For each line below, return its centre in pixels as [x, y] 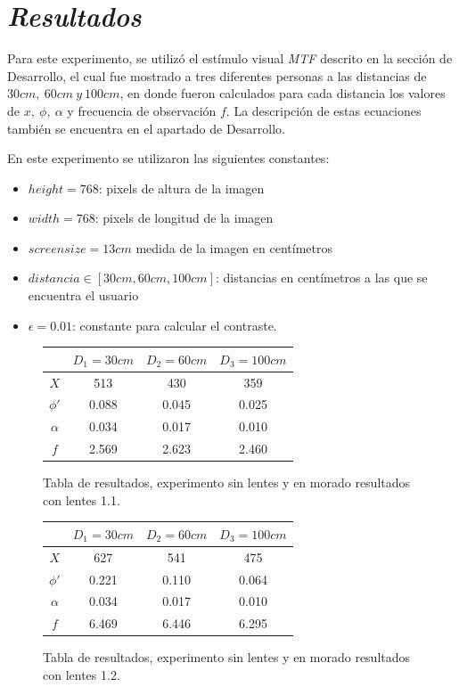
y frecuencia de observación [142, 110]
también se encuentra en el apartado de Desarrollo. [146, 128]
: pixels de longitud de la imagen [184, 218]
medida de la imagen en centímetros [234, 247]
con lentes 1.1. [82, 499]
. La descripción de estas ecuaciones [324, 110]
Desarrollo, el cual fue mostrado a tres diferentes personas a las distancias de [217, 75]
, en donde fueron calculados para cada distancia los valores [283, 93]
